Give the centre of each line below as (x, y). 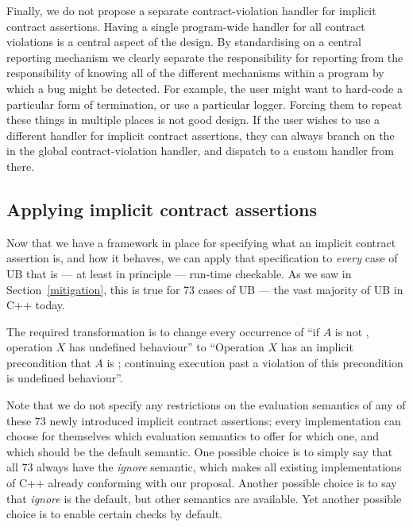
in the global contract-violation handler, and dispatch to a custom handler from (201, 151)
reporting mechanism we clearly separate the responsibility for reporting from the (205, 57)
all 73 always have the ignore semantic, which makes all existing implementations (204, 467)
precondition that (49, 362)
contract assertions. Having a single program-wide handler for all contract (186, 26)
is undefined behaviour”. (65, 378)
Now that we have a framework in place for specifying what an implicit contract (201, 242)
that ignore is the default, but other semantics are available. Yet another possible (204, 498)
